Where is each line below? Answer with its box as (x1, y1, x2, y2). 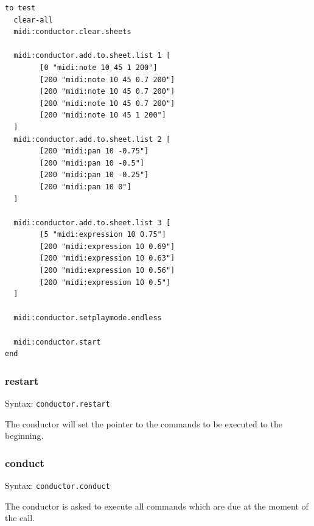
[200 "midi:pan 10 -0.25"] (40, 170, 149, 180)
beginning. (5, 429, 44, 442)
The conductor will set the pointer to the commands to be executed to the (5, 417, 282, 430)
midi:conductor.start (13, 337, 101, 346)
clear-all (13, 15, 53, 24)
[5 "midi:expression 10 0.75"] (40, 230, 166, 239)
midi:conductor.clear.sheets (13, 27, 131, 37)
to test (5, 4, 36, 12)
